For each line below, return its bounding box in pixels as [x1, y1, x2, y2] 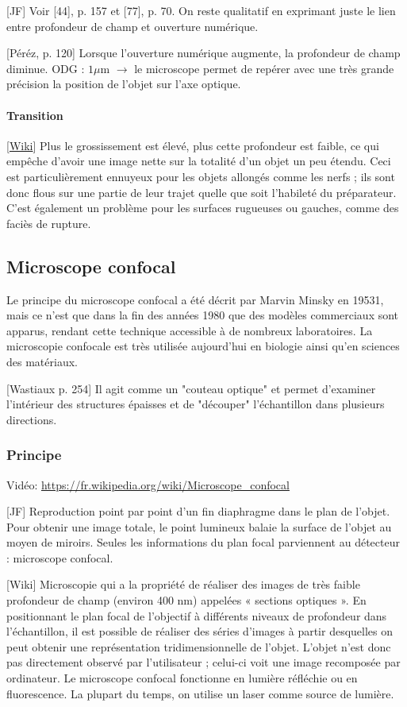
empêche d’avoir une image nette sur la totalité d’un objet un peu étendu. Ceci [6, 153, 391, 169]
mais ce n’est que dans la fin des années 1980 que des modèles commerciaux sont [6, 307, 399, 323]
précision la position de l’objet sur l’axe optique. [6, 75, 241, 92]
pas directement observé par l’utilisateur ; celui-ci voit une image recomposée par [6, 654, 401, 670]
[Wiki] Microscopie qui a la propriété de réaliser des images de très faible [6, 576, 360, 593]
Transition [6, 106, 63, 123]
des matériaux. [6, 353, 78, 369]
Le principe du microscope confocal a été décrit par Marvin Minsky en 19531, [6, 291, 384, 307]
